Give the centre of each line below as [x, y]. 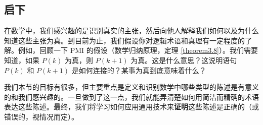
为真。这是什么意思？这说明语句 [184, 60]
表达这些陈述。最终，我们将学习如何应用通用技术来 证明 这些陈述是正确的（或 [131, 107]
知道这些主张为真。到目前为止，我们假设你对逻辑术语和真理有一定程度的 [124, 40]
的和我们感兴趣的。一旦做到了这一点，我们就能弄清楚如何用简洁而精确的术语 [131, 97]
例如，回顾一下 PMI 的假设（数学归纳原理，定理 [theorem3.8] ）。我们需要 [138, 50]
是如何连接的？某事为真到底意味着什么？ [139, 70]
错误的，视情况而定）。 [41, 116]
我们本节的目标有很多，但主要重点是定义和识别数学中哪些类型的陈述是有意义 [131, 87]
